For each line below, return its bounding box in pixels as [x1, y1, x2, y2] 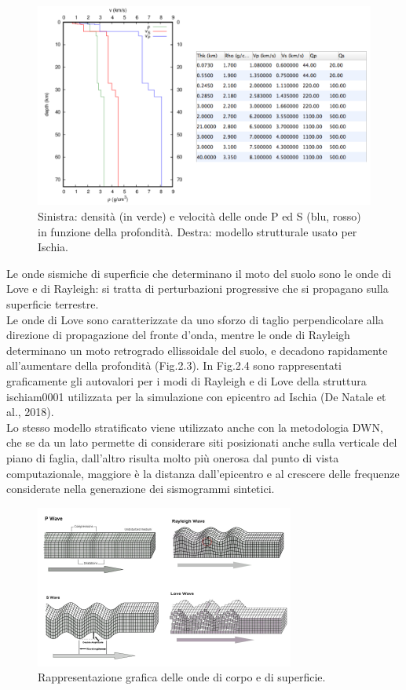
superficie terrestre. [6, 295, 99, 312]
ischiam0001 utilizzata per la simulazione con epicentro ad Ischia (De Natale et [6, 388, 386, 404]
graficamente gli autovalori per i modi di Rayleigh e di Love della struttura [6, 372, 367, 389]
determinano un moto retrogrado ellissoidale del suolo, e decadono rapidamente [6, 341, 388, 358]
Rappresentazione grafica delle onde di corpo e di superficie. [38, 669, 326, 685]
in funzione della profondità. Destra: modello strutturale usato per [38, 223, 357, 239]
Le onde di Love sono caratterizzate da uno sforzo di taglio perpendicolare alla [6, 311, 384, 327]
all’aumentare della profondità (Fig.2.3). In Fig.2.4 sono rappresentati [6, 357, 342, 374]
